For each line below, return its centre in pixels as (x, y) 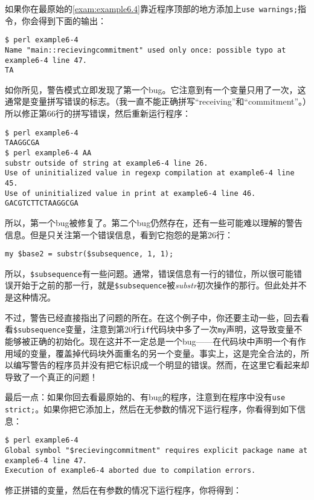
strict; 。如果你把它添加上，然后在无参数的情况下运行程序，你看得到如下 (151, 408)
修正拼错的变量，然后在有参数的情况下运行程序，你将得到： (123, 489)
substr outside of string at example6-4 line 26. (107, 163)
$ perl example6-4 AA (48, 153)
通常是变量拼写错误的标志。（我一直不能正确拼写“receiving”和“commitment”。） (156, 101)
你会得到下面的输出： (64, 20)
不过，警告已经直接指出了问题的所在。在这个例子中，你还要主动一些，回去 (153, 317)
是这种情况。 (30, 297)
